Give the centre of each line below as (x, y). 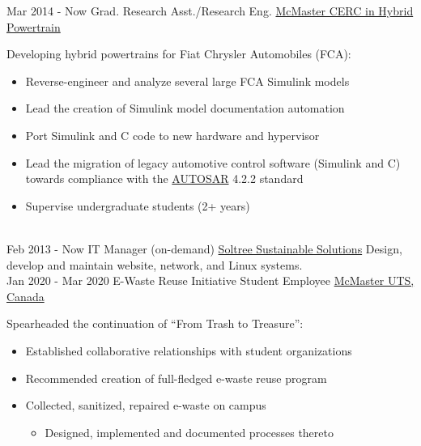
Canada (26, 296)
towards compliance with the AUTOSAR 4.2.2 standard (164, 178)
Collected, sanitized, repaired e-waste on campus (146, 405)
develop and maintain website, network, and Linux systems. (155, 264)
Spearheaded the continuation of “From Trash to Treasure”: (155, 323)
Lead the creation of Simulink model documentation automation (185, 108)
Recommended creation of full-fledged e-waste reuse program (176, 378)
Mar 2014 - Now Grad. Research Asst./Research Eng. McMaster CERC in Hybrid (210, 11)
